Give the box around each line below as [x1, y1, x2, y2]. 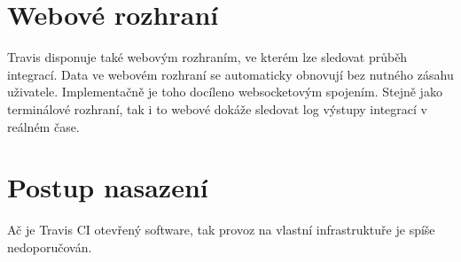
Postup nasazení [7, 169, 208, 205]
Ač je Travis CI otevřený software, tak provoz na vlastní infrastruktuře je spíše [7, 220, 435, 239]
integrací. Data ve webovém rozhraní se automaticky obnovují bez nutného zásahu [7, 65, 454, 83]
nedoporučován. [7, 237, 92, 256]
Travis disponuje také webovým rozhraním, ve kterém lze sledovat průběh [7, 48, 408, 66]
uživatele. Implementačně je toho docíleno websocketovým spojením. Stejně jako [7, 82, 442, 101]
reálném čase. [7, 117, 80, 135]
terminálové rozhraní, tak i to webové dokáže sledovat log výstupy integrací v [7, 99, 427, 118]
